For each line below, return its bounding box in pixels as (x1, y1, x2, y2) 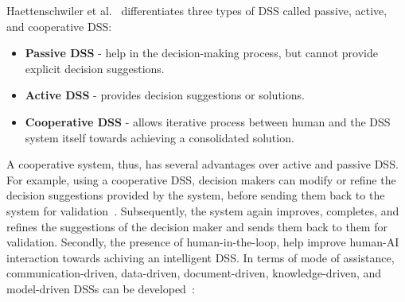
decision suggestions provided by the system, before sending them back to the (6, 187, 385, 203)
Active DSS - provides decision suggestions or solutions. (25, 87, 305, 103)
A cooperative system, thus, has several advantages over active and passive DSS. (6, 156, 399, 172)
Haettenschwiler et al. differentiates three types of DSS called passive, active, (6, 2, 387, 18)
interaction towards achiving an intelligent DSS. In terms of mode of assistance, (6, 249, 395, 265)
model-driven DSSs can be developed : (6, 280, 195, 296)
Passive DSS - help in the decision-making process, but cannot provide (25, 45, 378, 61)
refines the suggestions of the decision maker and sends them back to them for (6, 218, 387, 234)
